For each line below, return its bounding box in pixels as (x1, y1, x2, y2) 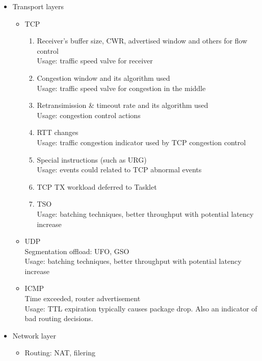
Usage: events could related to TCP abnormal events (37, 164, 202, 175)
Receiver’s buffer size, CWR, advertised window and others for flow (37, 35, 248, 46)
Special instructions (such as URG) (37, 154, 147, 165)
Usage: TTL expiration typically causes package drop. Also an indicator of (24, 303, 257, 313)
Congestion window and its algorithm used (37, 72, 170, 83)
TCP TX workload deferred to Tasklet (37, 181, 157, 192)
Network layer (12, 330, 57, 341)
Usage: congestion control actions (37, 109, 141, 120)
